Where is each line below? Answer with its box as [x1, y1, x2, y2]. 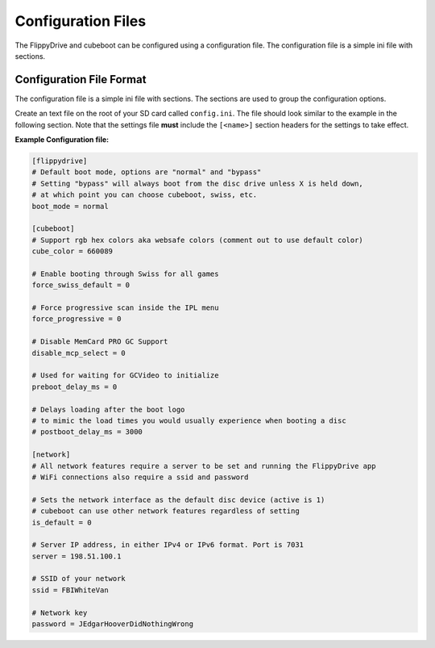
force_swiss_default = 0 [31, 281, 130, 290]
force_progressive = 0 [31, 315, 122, 324]
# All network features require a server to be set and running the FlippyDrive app [31, 461, 376, 470]
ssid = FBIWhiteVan [31, 585, 109, 595]
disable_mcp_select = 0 [31, 348, 126, 357]
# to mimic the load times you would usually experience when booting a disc [31, 416, 346, 425]
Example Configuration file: [14, 135, 109, 144]
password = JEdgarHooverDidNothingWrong [31, 620, 193, 629]
